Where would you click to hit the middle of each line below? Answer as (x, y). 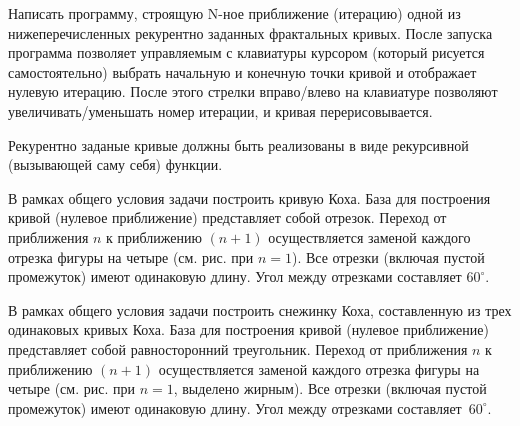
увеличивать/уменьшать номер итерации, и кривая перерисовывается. (220, 110)
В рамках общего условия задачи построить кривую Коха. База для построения (249, 197)
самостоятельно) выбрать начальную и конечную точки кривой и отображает (242, 71)
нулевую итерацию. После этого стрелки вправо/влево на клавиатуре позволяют (253, 91)
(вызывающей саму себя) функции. (115, 164)
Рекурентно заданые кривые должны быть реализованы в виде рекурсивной (238, 144)
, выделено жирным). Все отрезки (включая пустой (330, 388)
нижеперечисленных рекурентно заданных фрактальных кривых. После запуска (250, 32)
